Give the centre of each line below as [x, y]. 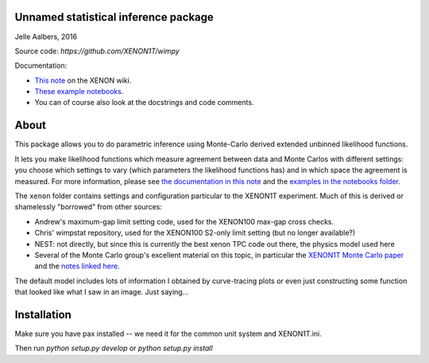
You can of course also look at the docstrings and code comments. [144, 103]
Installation [43, 314]
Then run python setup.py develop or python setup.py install [114, 348]
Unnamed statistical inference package [114, 17]
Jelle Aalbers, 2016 [46, 37]
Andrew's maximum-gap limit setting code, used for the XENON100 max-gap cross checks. [184, 221]
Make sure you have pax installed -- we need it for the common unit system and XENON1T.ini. [168, 334]
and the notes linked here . [77, 266]
